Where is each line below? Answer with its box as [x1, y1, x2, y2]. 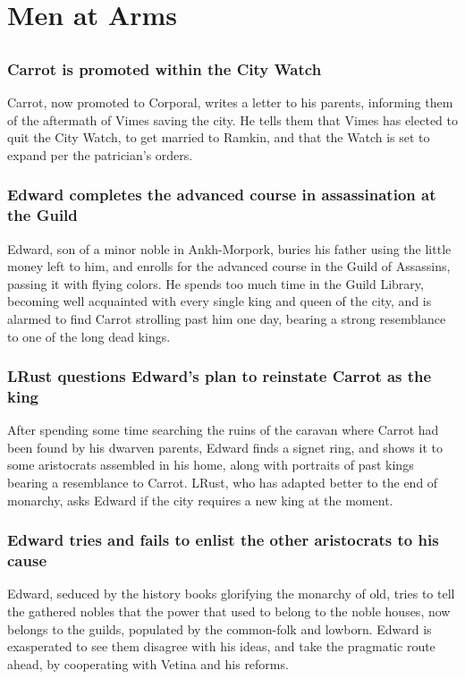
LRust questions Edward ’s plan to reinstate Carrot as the [7, 365, 432, 387]
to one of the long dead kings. [7, 327, 171, 345]
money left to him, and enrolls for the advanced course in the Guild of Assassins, [7, 257, 451, 276]
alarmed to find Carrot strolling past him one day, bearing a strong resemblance [7, 309, 446, 327]
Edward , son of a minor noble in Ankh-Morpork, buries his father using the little [7, 239, 452, 258]
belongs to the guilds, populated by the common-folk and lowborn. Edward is [7, 619, 432, 638]
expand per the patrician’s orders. [7, 145, 193, 164]
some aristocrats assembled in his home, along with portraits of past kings [7, 455, 414, 474]
